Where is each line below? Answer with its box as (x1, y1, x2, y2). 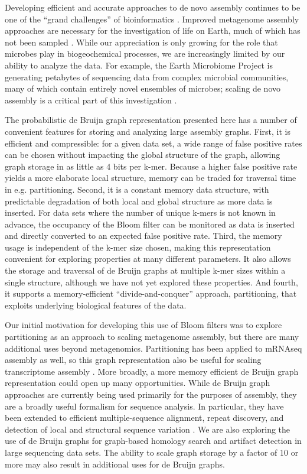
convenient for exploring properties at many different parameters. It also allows (5, 252, 291, 265)
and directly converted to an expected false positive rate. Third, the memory (5, 229, 282, 242)
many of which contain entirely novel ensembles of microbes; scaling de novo (5, 82, 281, 95)
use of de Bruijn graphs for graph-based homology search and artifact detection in (5, 434, 302, 447)
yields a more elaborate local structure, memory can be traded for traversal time (5, 171, 296, 184)
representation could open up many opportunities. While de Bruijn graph (5, 376, 270, 389)
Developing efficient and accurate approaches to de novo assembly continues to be (5, 1, 301, 13)
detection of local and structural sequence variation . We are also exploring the (5, 423, 290, 435)
